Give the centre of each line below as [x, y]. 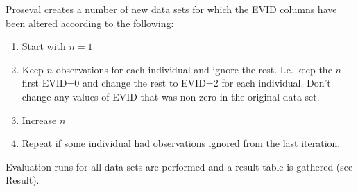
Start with [44, 46]
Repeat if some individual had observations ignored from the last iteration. [181, 143]
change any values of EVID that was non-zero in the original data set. [171, 96]
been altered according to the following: [90, 23]
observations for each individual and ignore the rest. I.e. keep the [194, 69]
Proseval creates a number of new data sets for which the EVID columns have [171, 9]
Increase [39, 120]
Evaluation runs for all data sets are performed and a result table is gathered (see [179, 166]
